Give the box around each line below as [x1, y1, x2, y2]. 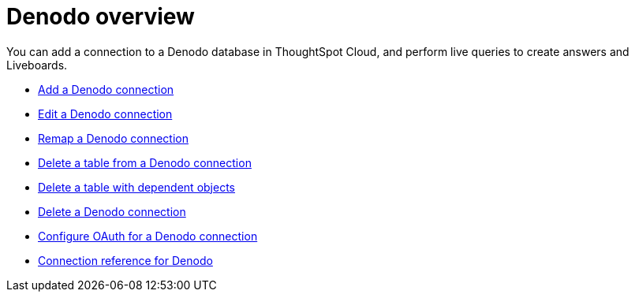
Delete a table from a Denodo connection [38, 155, 252, 169]
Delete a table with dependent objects [38, 180, 235, 194]
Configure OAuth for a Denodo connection [38, 229, 258, 243]
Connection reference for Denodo [38, 253, 213, 267]
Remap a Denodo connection [38, 131, 189, 145]
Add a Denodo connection [38, 82, 174, 96]
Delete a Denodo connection [38, 204, 186, 218]
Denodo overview [6, 3, 195, 30]
